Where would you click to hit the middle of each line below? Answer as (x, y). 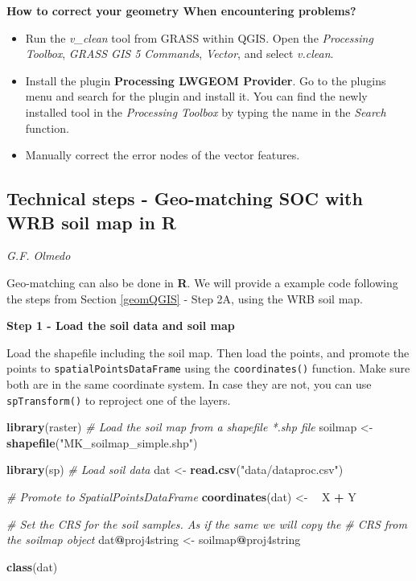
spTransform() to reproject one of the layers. (119, 400)
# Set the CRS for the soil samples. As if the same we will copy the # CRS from (207, 523)
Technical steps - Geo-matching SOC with (185, 198)
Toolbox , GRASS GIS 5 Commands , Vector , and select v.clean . (179, 54)
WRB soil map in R (91, 222)
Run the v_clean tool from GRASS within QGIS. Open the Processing (199, 37)
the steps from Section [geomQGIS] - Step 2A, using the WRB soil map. (185, 298)
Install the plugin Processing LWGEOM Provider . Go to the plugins (206, 80)
